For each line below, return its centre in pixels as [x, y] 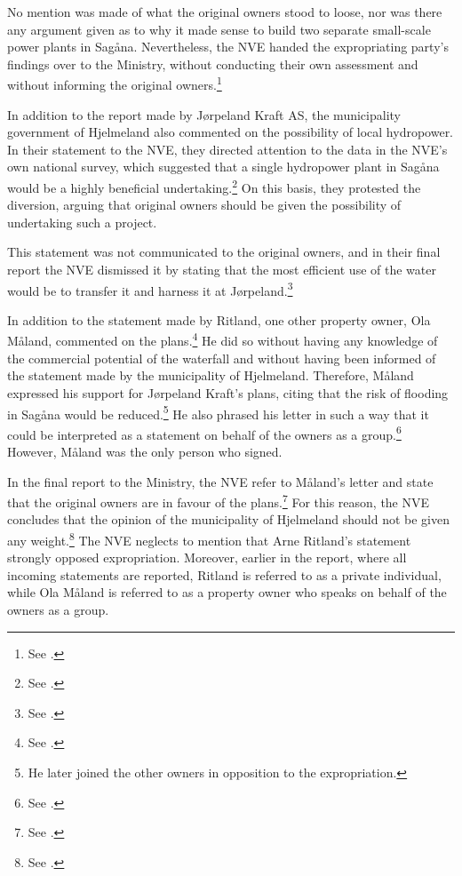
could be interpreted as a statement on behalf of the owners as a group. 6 [204, 433]
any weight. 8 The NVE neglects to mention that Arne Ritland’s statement [209, 539]
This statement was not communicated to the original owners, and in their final [224, 252]
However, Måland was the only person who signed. [145, 451]
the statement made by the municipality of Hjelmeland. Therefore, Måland [211, 375]
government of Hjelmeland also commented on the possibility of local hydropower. [231, 132]
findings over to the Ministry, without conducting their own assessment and [213, 64]
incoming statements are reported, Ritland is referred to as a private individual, [224, 574]
